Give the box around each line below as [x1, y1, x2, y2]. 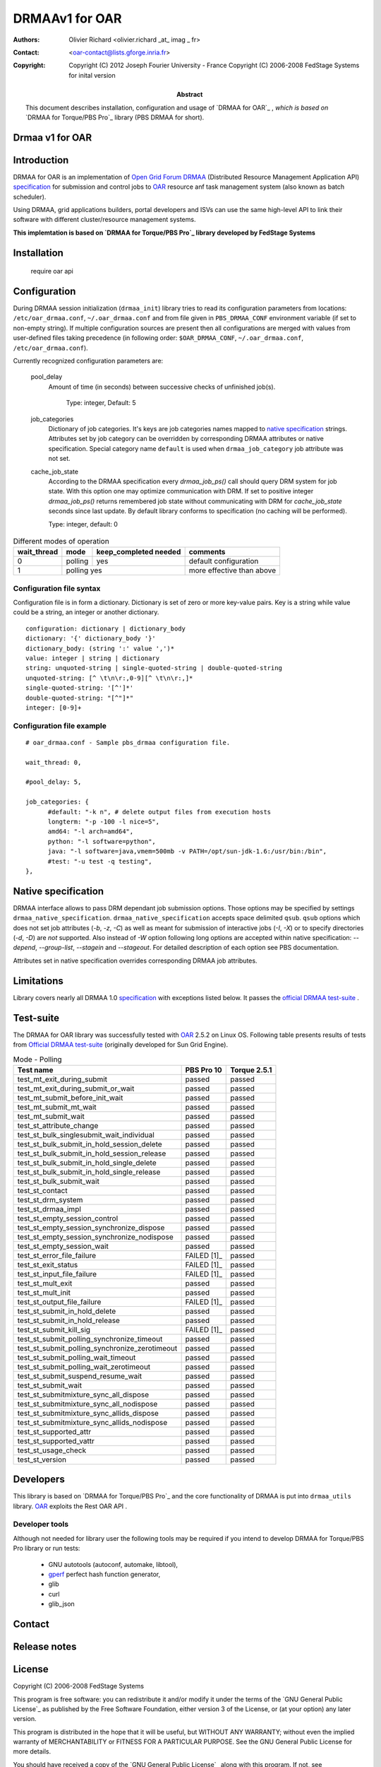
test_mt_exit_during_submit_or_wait [17, 1084, 135, 1093]
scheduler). [13, 192, 47, 201]
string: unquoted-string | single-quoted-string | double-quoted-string [25, 664, 282, 672]
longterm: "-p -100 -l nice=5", [47, 818, 160, 826]
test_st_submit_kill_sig [17, 1325, 91, 1334]
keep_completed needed [96, 547, 181, 557]
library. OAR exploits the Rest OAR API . [13, 1502, 128, 1510]
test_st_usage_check [17, 1445, 87, 1455]
